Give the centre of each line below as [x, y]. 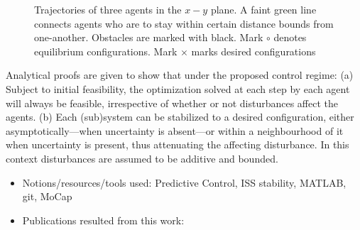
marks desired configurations [253, 51]
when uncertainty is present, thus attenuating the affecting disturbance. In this [178, 144]
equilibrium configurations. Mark [106, 51]
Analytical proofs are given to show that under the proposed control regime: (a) [180, 75]
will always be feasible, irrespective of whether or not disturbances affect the [172, 103]
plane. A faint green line [263, 9]
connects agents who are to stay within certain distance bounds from [184, 23]
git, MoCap [47, 196]
